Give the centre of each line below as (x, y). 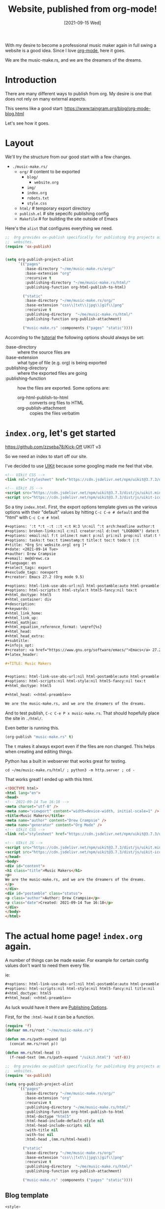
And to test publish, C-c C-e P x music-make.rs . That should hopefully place (82, 713)
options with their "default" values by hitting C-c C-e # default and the (77, 512)
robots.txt (38, 198)
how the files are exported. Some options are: (64, 388)
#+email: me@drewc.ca (27, 559)
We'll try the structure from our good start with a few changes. (68, 157)
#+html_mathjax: (22, 622)
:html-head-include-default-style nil (65, 1121)
